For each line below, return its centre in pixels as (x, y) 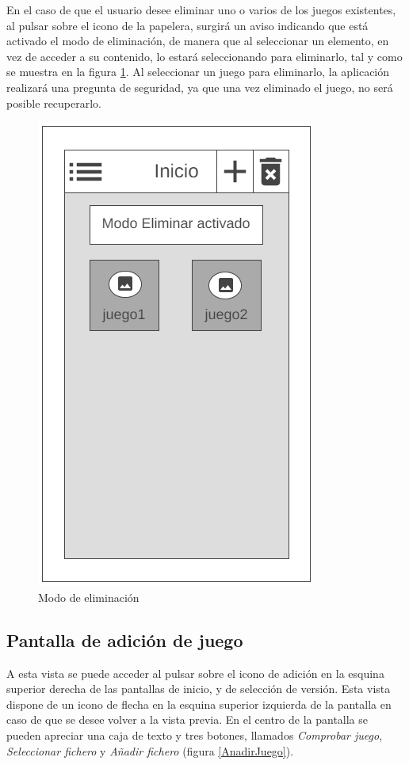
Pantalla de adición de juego (125, 639)
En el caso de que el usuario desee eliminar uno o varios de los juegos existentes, (201, 10)
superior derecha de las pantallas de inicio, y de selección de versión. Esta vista (199, 689)
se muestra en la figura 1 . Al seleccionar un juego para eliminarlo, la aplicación (198, 72)
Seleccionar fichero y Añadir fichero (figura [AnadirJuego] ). (150, 750)
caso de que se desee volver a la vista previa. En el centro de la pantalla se (187, 719)
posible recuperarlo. (54, 103)
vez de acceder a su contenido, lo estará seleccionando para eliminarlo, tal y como (204, 56)
